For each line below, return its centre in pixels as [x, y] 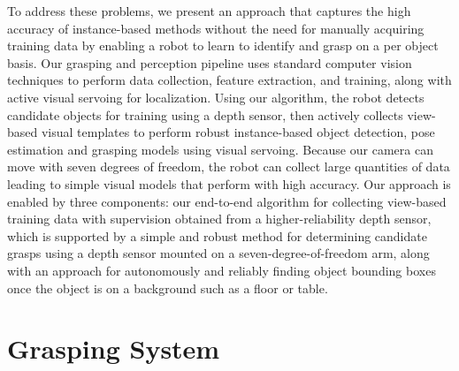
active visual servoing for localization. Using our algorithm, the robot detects [216, 97]
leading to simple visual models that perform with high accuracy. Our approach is [229, 183]
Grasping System [114, 348]
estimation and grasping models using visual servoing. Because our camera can [220, 149]
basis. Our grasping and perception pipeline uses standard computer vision [210, 62]
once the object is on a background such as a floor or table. [168, 288]
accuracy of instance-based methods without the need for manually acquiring [216, 28]
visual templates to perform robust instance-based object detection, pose [238, 132]
